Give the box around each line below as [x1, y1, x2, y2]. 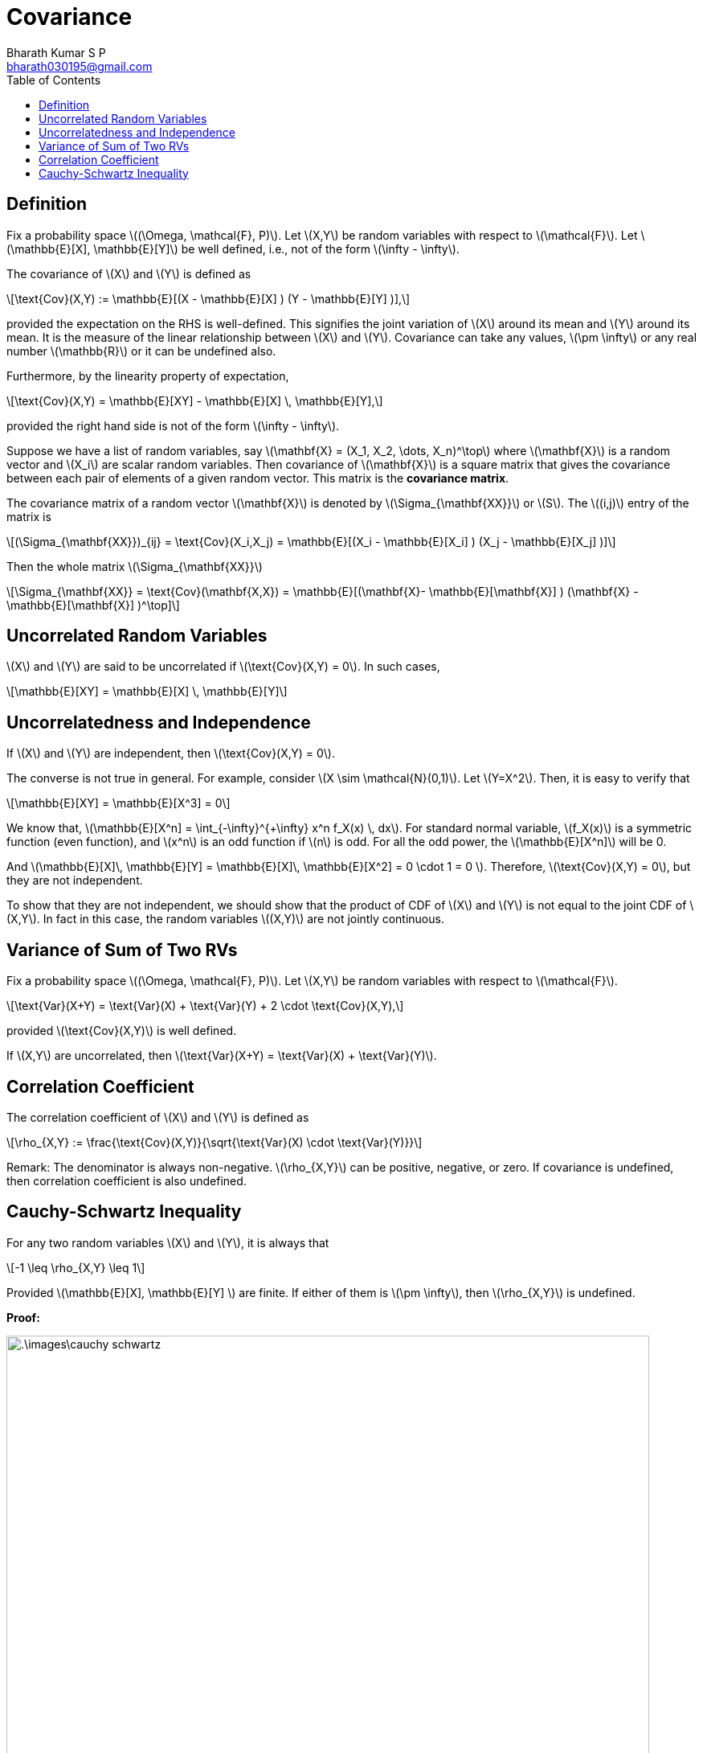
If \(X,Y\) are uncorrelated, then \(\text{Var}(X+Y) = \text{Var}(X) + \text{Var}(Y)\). [6, 1049, 437, 1063]
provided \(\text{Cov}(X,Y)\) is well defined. [6, 1024, 237, 1038]
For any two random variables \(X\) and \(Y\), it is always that [6, 1235, 329, 1250]
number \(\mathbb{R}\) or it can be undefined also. [6, 343, 276, 358]
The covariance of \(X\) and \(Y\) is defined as [6, 266, 251, 281]
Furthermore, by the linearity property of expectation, [6, 368, 289, 383]
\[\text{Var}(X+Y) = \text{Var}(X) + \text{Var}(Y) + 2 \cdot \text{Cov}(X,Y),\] [6, 999, 404, 1013]
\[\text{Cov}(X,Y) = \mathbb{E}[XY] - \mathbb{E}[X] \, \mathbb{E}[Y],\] [6, 393, 383, 408]
